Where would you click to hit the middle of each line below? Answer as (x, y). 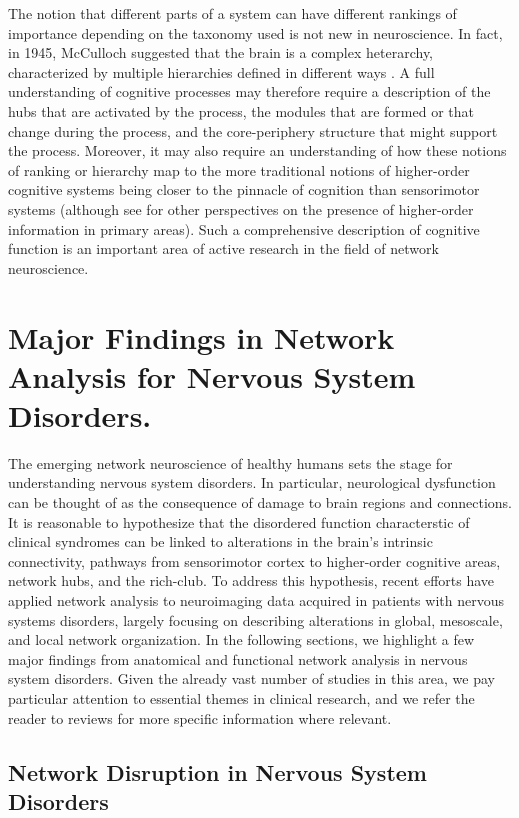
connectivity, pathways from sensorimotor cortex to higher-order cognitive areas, (254, 560)
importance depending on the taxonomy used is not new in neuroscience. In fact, (255, 32)
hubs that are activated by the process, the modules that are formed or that (241, 110)
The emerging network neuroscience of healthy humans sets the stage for (230, 462)
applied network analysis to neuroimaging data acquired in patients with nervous (256, 599)
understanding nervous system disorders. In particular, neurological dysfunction (252, 482)
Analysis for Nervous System (212, 375)
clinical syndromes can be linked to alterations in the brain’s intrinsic (220, 541)
